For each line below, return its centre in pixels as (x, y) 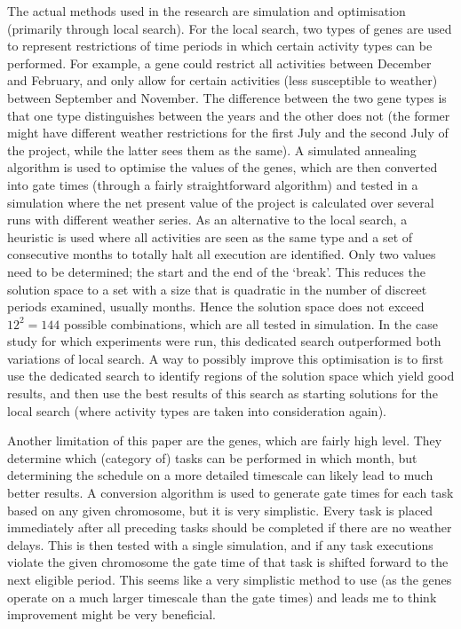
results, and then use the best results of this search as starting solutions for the (223, 393)
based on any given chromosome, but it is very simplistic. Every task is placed (220, 510)
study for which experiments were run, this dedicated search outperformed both (224, 341)
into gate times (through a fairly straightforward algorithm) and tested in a (213, 184)
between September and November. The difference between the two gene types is (227, 97)
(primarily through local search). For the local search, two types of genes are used (230, 28)
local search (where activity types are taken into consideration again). (197, 410)
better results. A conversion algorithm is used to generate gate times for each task (230, 493)
